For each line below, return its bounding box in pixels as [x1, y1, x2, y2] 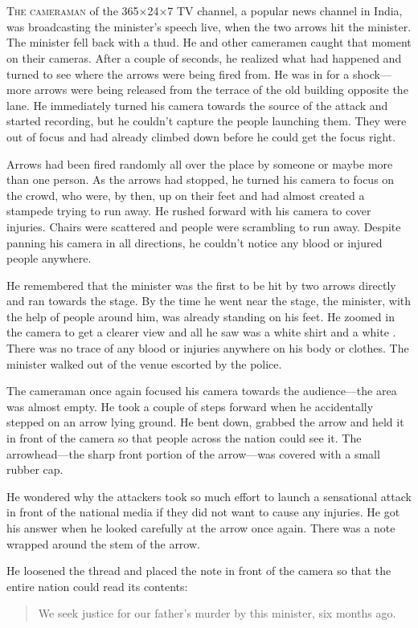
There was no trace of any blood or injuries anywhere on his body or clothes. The [6, 340, 409, 357]
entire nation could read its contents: [6, 577, 188, 594]
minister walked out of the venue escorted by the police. [6, 355, 282, 372]
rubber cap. [6, 461, 64, 478]
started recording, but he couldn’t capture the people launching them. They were [6, 112, 407, 129]
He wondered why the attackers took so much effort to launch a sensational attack [6, 487, 412, 504]
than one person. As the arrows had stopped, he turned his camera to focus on [6, 171, 395, 188]
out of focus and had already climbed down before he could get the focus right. [6, 128, 396, 145]
